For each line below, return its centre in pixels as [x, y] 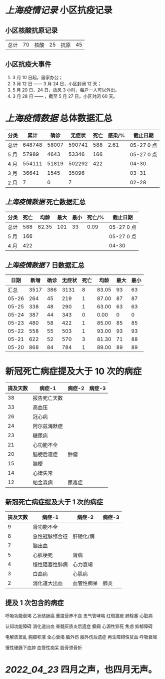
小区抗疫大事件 [28, 64]
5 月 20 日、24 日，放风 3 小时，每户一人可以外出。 [66, 90]
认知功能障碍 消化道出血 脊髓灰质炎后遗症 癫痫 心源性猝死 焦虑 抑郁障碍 [79, 626]
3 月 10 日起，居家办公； [38, 77]
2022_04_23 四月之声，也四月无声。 [81, 670]
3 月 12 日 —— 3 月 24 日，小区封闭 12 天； [57, 84]
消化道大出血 [48, 583]
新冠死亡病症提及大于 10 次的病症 [73, 371]
